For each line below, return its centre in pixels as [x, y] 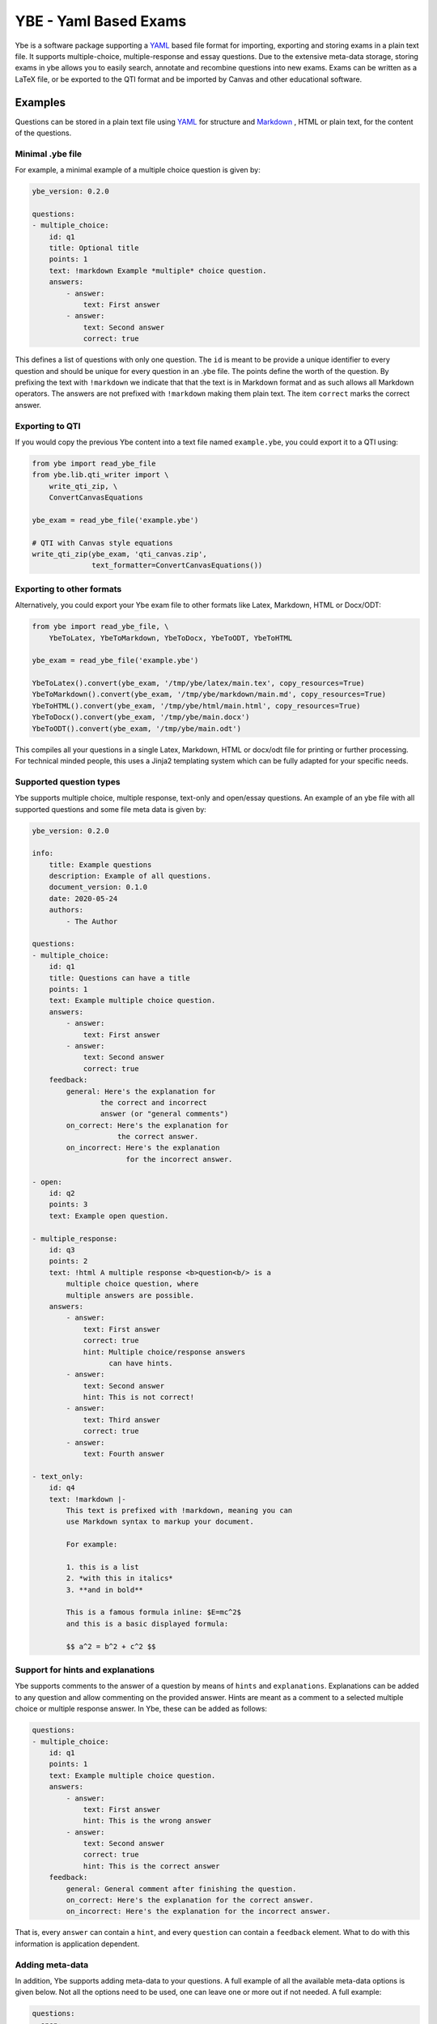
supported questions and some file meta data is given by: [110, 809]
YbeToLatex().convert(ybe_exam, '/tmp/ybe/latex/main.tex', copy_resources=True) [199, 683]
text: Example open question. [109, 1216]
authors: [66, 910]
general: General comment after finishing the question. [181, 1889]
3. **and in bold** [104, 1590]
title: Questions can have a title [119, 978]
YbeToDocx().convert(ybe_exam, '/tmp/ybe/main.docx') [141, 717]
